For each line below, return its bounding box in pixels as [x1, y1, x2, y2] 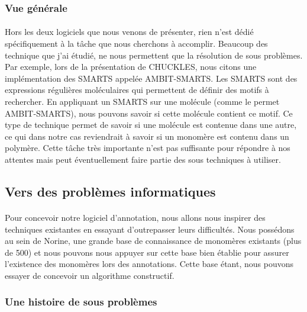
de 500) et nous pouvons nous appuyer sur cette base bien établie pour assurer [5, 246, 289, 258]
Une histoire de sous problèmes [5, 294, 157, 309]
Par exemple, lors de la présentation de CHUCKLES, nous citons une [5, 60, 257, 73]
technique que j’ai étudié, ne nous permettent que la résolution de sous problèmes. [5, 49, 303, 61]
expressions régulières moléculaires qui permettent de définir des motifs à [5, 83, 269, 96]
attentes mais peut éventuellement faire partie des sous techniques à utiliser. [5, 153, 281, 165]
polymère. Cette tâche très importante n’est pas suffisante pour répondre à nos [5, 141, 290, 154]
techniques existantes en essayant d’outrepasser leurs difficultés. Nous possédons [5, 223, 295, 235]
